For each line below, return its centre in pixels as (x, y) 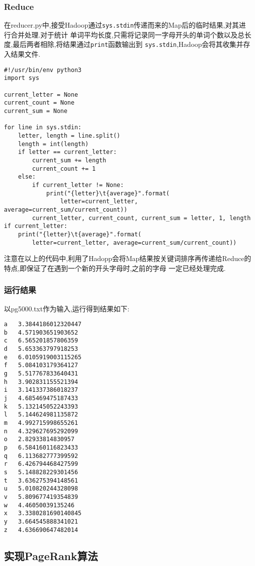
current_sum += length (69, 160)
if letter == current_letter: (67, 152)
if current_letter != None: (78, 185)
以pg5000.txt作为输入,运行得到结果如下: (67, 308)
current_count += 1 (64, 169)
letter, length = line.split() (69, 135)
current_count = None (39, 103)
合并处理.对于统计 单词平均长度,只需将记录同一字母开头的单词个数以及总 (127, 34)
